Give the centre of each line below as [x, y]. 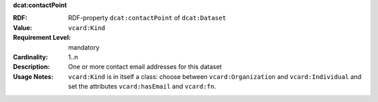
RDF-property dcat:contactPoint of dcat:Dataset [147, 18]
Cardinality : [30, 57]
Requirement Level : [42, 38]
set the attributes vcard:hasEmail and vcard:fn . [142, 87]
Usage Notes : [33, 76]
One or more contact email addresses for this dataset [145, 67]
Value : [23, 27]
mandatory [84, 47]
